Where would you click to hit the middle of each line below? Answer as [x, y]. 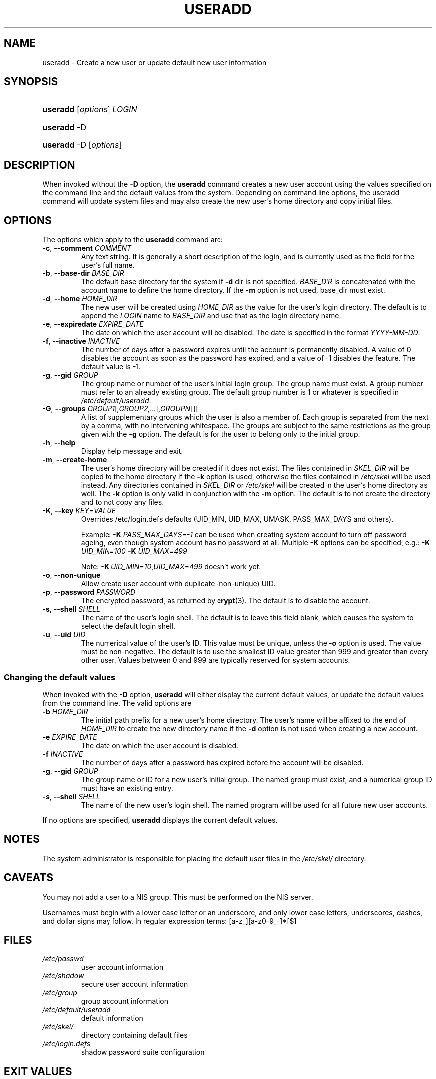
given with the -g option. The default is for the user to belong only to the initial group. [220, 434]
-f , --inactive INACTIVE [81, 341]
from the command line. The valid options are [117, 703]
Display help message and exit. [132, 451]
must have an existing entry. [127, 788]
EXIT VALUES [38, 1071]
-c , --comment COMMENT [87, 248]
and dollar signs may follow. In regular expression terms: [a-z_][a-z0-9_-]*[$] [169, 921]
